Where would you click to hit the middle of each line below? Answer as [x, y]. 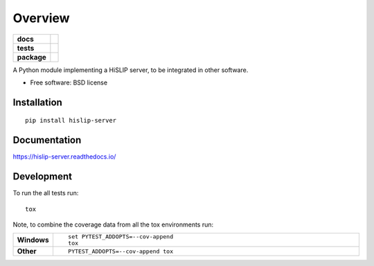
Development [43, 177]
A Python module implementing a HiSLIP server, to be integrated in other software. [131, 70]
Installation [37, 102]
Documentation [47, 140]
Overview [41, 18]
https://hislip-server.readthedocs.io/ [64, 157]
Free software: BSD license [69, 82]
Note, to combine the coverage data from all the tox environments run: [113, 224]
